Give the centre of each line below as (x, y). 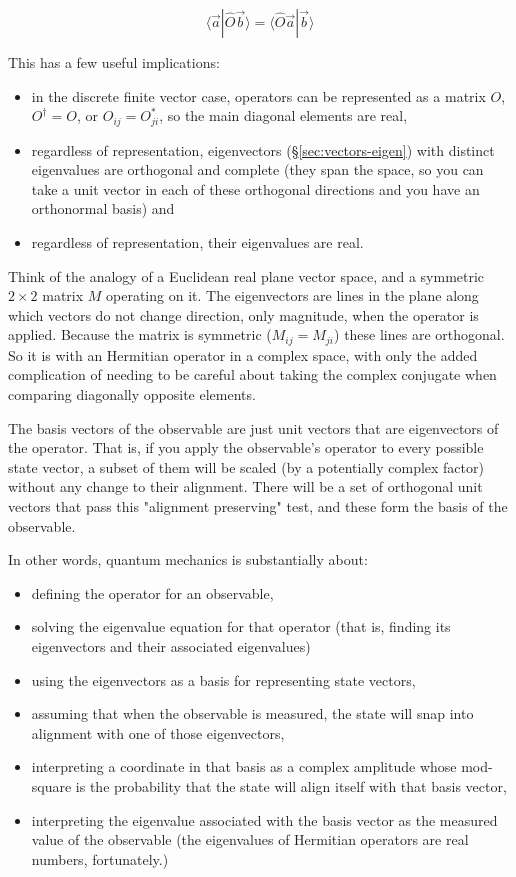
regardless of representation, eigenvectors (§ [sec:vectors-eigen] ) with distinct (263, 149)
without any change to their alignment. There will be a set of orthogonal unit (245, 486)
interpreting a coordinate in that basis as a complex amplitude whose (244, 766)
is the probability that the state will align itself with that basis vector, (291, 785)
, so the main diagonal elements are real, (283, 115)
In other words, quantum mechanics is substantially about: (188, 559)
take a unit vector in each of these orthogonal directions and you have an (255, 188)
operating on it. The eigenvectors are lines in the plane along (292, 295)
